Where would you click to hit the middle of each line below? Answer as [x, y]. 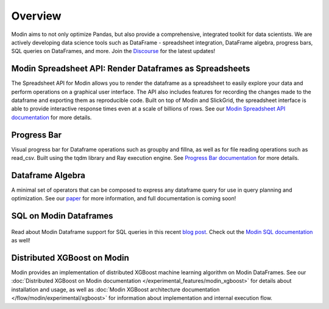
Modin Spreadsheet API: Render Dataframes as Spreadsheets [131, 69]
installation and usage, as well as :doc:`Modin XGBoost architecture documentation [115, 289]
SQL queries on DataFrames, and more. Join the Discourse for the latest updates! [113, 51]
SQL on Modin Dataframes [62, 216]
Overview [36, 16]
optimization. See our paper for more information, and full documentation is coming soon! [124, 198]
